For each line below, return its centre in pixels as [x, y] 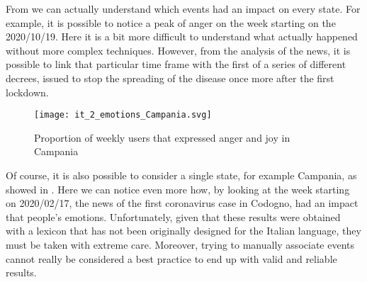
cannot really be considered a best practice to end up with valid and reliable [171, 258]
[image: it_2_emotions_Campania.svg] [123, 115]
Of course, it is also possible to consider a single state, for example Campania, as [181, 175]
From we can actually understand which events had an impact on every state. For [183, 9]
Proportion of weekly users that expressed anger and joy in [162, 137]
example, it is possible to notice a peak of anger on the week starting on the [171, 22]
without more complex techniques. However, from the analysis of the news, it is [178, 50]
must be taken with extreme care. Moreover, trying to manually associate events [180, 244]
